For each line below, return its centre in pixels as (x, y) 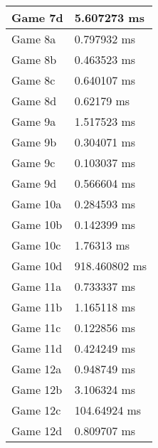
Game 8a (34, 39)
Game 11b (37, 307)
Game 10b (37, 224)
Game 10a (37, 204)
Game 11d (37, 348)
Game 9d (34, 183)
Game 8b (34, 59)
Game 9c (33, 162)
